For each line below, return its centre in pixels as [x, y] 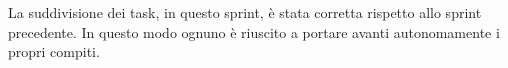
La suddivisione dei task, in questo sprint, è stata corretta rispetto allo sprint [245, 12]
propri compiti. [54, 51]
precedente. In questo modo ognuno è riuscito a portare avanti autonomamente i [254, 31]
